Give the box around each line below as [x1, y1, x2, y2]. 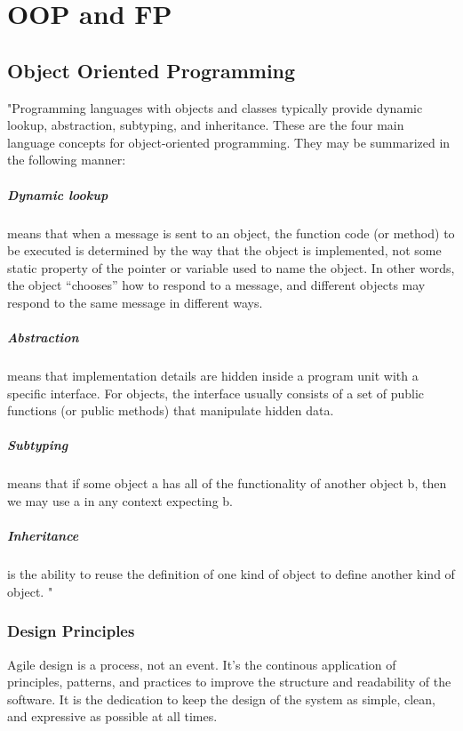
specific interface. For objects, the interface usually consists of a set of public [7, 383, 425, 402]
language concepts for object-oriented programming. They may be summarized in [7, 133, 451, 151]
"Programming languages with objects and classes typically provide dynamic [7, 98, 423, 116]
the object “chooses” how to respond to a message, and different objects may [7, 276, 426, 294]
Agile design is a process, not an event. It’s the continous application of [7, 655, 396, 673]
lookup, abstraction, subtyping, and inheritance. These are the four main [7, 116, 404, 134]
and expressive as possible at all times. [7, 707, 218, 726]
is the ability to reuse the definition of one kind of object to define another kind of [7, 565, 455, 583]
